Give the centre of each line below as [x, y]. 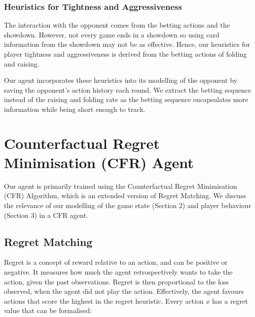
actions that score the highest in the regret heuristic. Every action [104, 300]
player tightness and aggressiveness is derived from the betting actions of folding [126, 54]
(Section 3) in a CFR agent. [46, 215]
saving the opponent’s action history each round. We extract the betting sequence [127, 89]
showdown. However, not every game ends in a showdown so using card [112, 34]
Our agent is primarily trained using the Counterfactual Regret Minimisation [121, 186]
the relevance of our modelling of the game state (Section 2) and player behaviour [128, 205]
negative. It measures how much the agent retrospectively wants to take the [118, 272]
